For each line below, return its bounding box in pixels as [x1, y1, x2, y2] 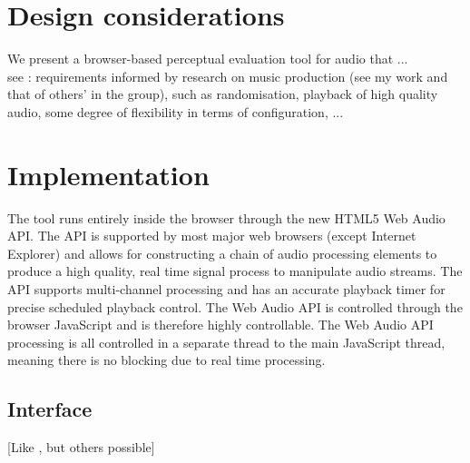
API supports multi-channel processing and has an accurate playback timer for [7, 280, 446, 298]
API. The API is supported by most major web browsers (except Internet [7, 226, 416, 245]
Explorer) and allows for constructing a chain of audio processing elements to [7, 243, 437, 262]
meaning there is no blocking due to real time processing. [7, 350, 326, 369]
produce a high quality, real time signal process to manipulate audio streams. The [7, 261, 463, 281]
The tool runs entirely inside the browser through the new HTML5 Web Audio [7, 208, 446, 227]
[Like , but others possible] [7, 438, 155, 457]
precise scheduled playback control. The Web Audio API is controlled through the [7, 297, 463, 316]
